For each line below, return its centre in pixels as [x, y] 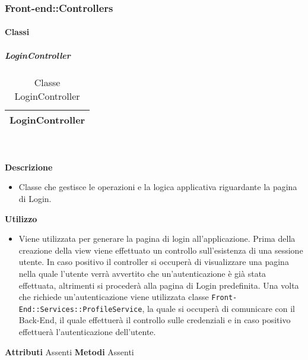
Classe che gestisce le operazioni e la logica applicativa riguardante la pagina [158, 187]
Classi [17, 32]
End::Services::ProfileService [80, 309]
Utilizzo [21, 218]
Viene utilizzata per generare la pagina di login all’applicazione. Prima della [157, 239]
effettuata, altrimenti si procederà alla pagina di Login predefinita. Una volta [159, 285]
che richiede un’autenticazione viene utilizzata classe [114, 297]
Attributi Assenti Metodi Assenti [69, 351]
